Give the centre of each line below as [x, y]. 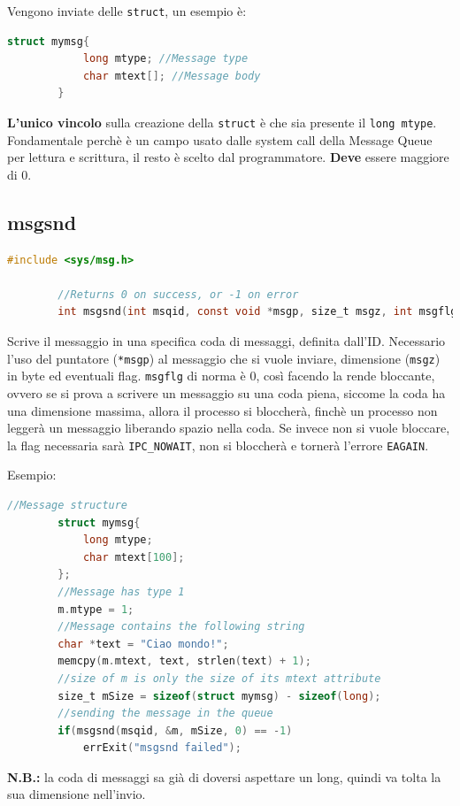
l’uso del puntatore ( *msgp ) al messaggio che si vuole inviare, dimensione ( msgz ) [224, 358]
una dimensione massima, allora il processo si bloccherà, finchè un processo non [222, 410]
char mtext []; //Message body [172, 76]
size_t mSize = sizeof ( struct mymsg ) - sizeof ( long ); [219, 696]
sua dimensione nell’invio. [77, 794]
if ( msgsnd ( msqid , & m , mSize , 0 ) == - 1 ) [175, 730]
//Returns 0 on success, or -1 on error [178, 294]
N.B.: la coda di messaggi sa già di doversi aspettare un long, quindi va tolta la [224, 776]
